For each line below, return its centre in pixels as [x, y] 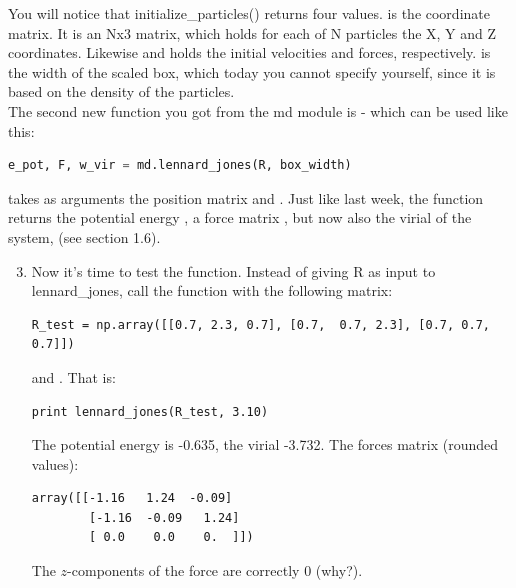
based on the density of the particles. [121, 91]
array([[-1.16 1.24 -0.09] [132, 498]
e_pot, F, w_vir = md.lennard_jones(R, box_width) [180, 165]
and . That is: [73, 376]
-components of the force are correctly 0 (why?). [215, 570]
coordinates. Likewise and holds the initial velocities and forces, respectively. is [249, 52]
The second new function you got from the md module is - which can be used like [258, 110]
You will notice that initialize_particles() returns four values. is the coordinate [249, 13]
